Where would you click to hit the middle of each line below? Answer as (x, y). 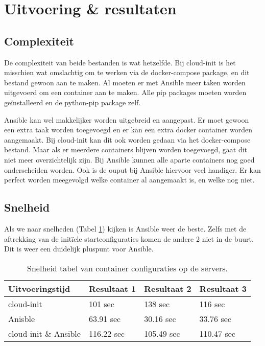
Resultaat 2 (168, 288)
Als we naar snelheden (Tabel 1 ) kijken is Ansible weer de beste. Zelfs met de (125, 228)
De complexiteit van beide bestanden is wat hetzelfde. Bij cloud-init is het (120, 62)
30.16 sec (160, 318)
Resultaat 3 (223, 288)
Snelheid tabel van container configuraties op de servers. (127, 268)
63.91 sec (105, 318)
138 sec (157, 304)
